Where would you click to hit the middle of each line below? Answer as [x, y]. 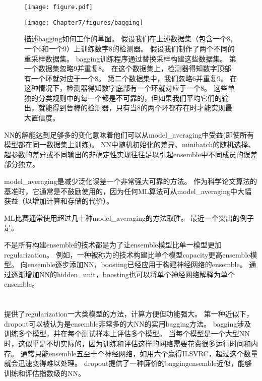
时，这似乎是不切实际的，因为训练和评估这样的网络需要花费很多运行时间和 [127, 343]
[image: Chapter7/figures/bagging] [84, 22]
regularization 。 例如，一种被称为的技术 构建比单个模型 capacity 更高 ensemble [127, 254]
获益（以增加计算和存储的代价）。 [59, 201]
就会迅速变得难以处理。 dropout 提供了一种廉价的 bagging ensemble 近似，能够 [128, 363]
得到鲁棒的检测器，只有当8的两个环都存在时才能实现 [139, 108]
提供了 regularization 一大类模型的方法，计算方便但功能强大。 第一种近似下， [129, 314]
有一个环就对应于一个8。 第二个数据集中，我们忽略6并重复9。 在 [131, 78]
